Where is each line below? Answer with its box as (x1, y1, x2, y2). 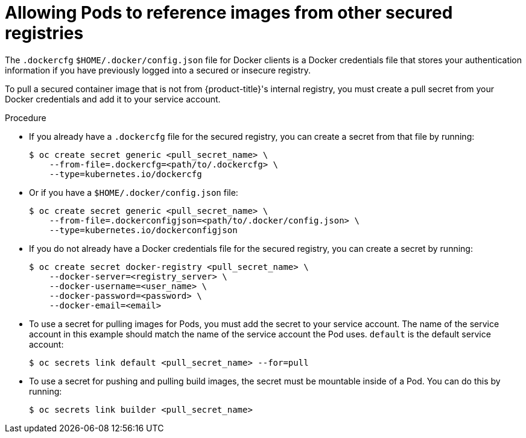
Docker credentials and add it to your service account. (5, 93, 221, 104)
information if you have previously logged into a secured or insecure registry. (5, 64, 311, 75)
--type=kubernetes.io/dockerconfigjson (49, 225, 238, 235)
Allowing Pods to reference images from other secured (5, 2, 453, 23)
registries (5, 23, 84, 43)
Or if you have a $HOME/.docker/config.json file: (29, 187, 238, 198)
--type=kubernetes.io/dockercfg (49, 169, 202, 179)
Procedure (5, 112, 46, 123)
